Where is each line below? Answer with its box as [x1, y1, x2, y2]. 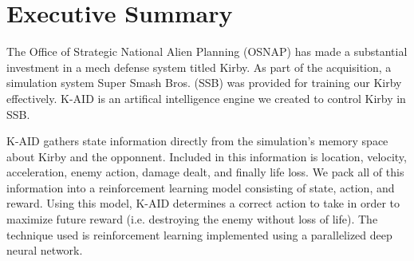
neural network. [6, 242, 83, 259]
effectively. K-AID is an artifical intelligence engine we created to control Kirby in [6, 89, 406, 106]
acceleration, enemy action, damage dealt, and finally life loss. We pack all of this [6, 164, 404, 180]
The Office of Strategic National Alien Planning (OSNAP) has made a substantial [6, 43, 408, 60]
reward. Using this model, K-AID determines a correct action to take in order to [6, 195, 400, 212]
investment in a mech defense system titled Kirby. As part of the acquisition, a [6, 58, 392, 75]
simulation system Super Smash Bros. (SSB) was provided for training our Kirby [6, 74, 402, 91]
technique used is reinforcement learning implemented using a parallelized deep [6, 226, 392, 243]
